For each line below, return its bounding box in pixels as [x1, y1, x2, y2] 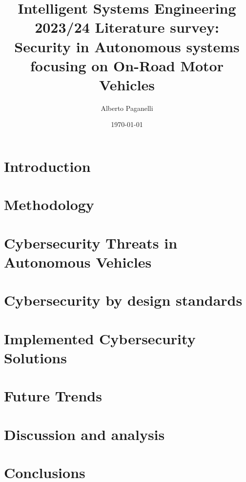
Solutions [4, 347, 67, 367]
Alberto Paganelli [101, 103, 153, 113]
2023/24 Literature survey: [35, 17, 219, 37]
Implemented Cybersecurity [4, 328, 196, 348]
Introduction [4, 156, 91, 176]
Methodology [4, 194, 94, 214]
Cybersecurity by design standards [4, 290, 243, 310]
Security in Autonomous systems [14, 36, 240, 56]
